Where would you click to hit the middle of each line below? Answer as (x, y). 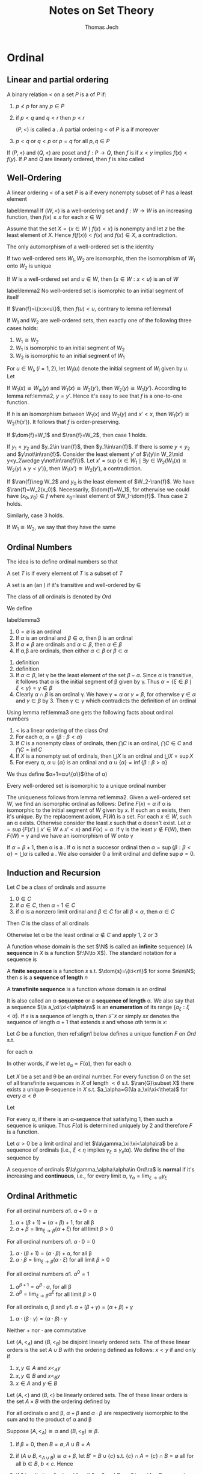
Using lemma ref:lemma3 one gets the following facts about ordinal (90, 713)
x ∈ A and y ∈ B (36, 1383)
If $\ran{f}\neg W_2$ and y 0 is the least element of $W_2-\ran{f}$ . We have (101, 482)
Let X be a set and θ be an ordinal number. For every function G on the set (99, 1076)
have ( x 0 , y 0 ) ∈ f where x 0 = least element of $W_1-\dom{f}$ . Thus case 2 (97, 496)
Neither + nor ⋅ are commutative (47, 1330)
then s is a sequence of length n (47, 977)
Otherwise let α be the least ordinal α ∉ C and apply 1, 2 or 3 (82, 935)
